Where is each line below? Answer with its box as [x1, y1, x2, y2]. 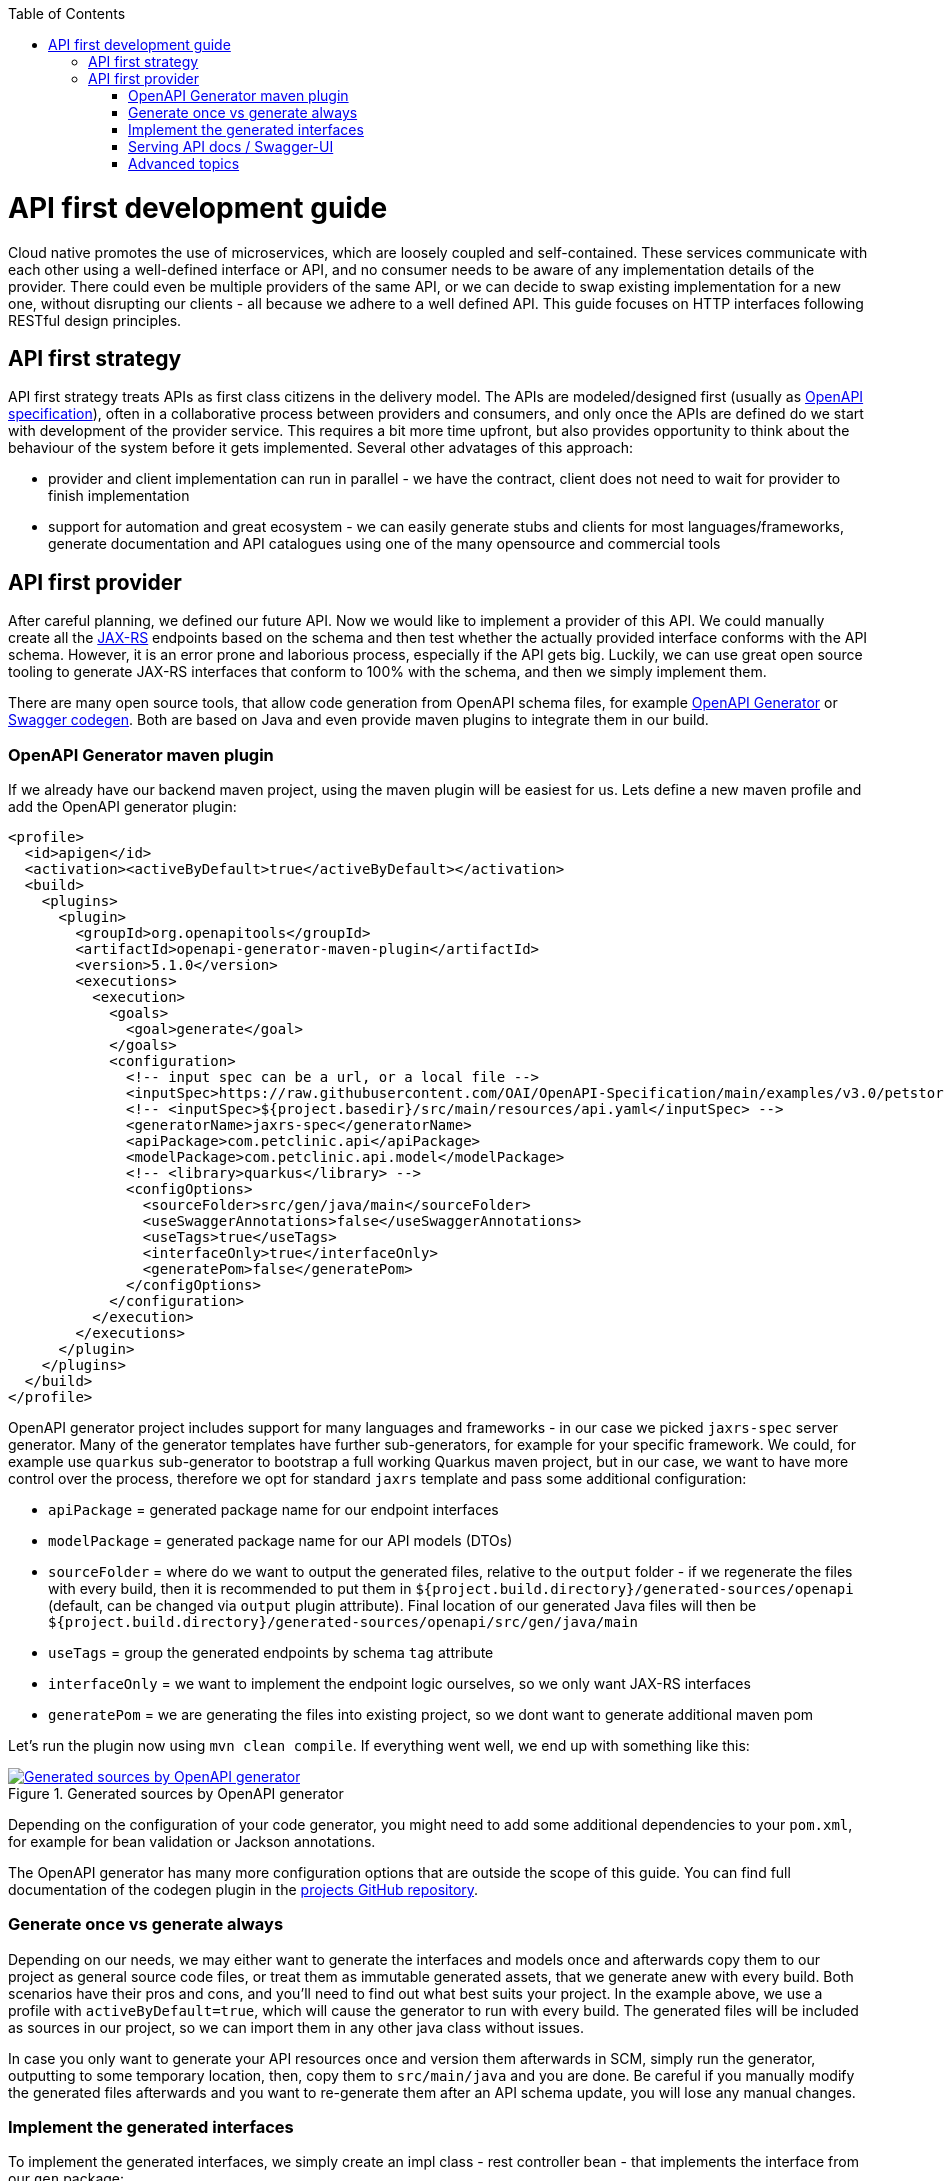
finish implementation [48, 487, 190, 505]
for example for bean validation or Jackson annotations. [8, 1832, 376, 1850]
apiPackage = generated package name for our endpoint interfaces [48, 1500, 499, 1518]
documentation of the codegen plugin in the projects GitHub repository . [8, 1880, 479, 1898]
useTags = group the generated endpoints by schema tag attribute [48, 1643, 494, 1661]
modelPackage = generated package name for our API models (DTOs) [48, 1531, 513, 1549]
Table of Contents [8, 5, 126, 22]
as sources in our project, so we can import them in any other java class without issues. [8, 2018, 584, 2036]
